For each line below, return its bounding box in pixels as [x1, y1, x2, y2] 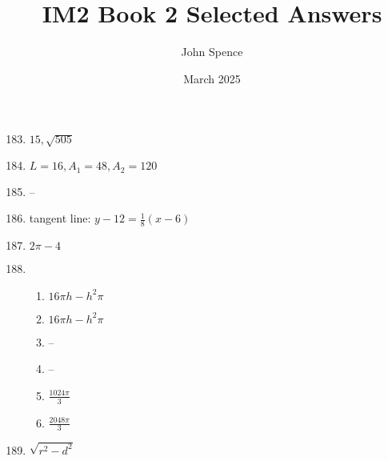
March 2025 [183, 70, 241, 86]
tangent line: [29, 210, 91, 226]
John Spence [181, 43, 243, 60]
